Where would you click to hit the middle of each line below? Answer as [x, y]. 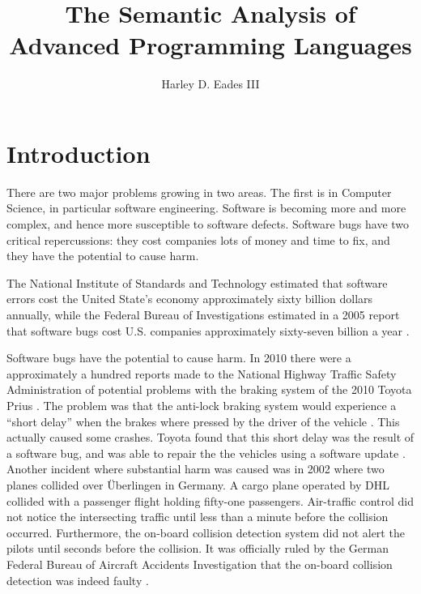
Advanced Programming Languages [210, 45]
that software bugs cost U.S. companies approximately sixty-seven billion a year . [208, 330]
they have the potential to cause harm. [103, 256]
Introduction [79, 153]
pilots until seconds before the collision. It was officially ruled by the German [198, 548]
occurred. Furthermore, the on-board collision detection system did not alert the [206, 532]
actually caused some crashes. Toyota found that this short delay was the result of [210, 437]
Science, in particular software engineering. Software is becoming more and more [206, 208]
